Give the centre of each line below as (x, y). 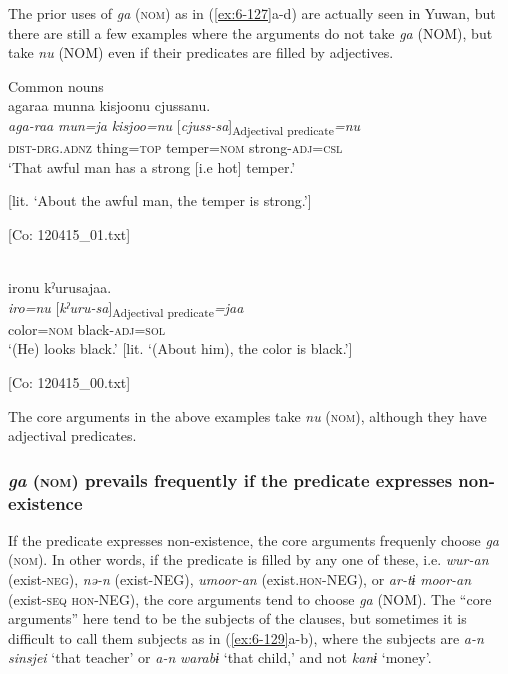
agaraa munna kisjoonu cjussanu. (109, 105)
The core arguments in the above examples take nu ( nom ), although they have (247, 415)
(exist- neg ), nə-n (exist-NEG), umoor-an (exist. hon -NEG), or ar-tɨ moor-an (240, 579)
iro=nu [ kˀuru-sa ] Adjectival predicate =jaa (126, 308)
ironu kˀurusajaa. (60, 287)
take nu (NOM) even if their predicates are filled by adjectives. (201, 52)
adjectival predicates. (72, 435)
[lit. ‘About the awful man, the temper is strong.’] (160, 200)
